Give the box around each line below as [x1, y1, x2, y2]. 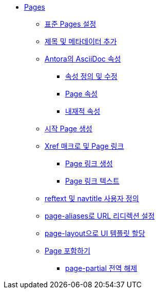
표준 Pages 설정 [45, 19, 96, 28]
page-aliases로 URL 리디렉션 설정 [45, 211, 155, 220]
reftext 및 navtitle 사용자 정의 [45, 194, 139, 203]
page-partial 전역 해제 [65, 264, 137, 272]
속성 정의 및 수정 [65, 72, 117, 81]
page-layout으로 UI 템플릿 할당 [45, 229, 145, 238]
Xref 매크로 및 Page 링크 [45, 142, 124, 150]
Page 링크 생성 [65, 159, 113, 168]
